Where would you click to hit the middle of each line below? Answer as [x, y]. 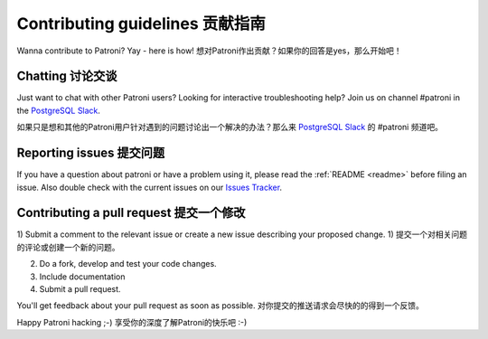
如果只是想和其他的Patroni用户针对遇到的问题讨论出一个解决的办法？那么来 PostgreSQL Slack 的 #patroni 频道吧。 [230, 127]
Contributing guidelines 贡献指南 [141, 24]
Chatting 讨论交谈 [67, 76]
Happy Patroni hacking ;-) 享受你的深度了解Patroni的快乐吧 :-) [132, 322]
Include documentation [82, 277]
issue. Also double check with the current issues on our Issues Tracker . [150, 187]
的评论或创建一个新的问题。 [68, 247]
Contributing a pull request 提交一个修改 [131, 213]
